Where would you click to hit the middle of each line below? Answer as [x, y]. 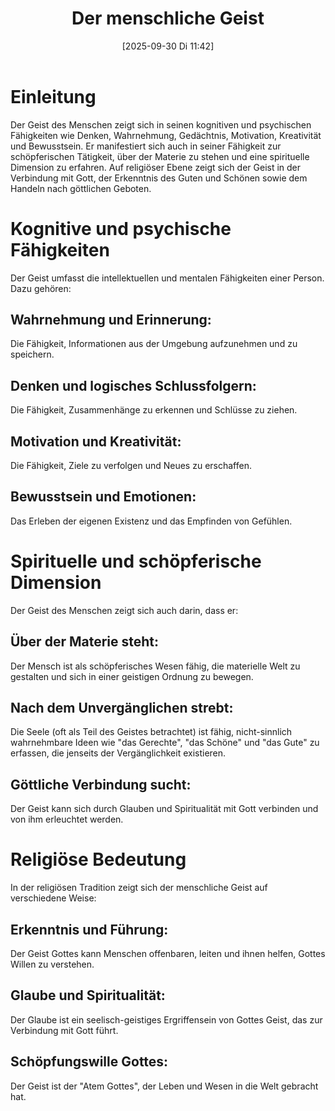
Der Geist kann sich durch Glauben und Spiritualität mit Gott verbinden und [164, 809]
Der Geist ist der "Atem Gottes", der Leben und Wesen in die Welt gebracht [164, 1086]
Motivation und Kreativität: [96, 441]
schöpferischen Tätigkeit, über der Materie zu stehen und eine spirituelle [160, 156]
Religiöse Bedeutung [98, 859]
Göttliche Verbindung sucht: [101, 784]
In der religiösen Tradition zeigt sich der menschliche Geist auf [139, 888]
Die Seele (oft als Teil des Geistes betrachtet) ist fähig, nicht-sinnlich [151, 732]
